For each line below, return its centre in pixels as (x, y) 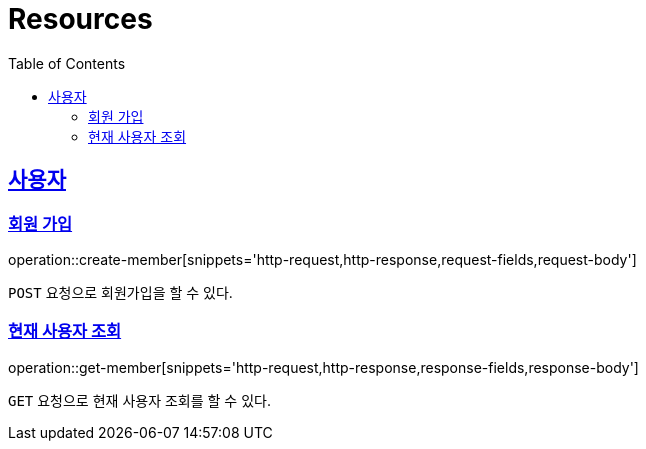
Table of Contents (67, 63)
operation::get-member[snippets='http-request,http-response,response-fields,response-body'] (323, 367)
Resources (80, 19)
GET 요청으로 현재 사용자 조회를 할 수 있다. (139, 400)
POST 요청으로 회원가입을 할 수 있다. (120, 292)
